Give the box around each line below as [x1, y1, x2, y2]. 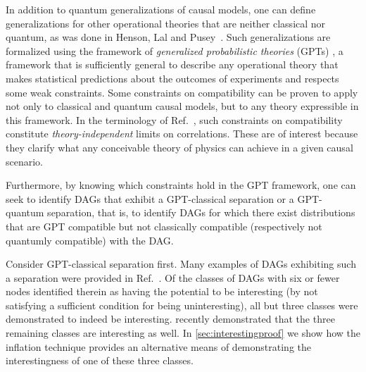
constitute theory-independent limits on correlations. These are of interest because [6, 126, 358, 141]
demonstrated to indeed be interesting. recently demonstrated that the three [6, 311, 335, 326]
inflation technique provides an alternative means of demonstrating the [6, 339, 311, 354]
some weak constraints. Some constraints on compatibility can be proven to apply [6, 85, 358, 99]
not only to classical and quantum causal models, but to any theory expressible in [6, 99, 359, 113]
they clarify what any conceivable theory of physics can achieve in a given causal [6, 139, 353, 154]
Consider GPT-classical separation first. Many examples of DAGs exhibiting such [6, 256, 356, 271]
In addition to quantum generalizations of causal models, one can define [6, 2, 316, 16]
